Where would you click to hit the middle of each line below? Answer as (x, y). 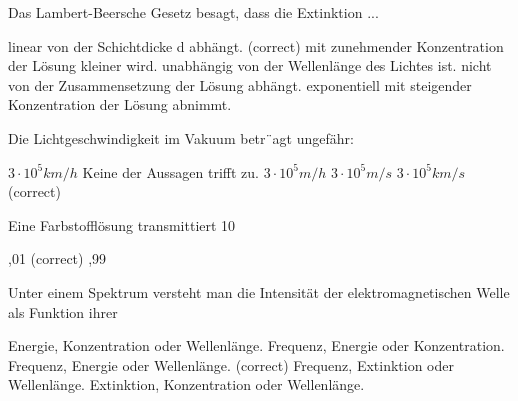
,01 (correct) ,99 (57, 258)
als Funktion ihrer (63, 311)
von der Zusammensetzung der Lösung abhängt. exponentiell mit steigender (240, 84)
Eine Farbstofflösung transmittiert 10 (122, 224)
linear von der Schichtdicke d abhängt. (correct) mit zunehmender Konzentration (256, 45)
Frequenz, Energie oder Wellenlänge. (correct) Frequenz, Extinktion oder (231, 364)
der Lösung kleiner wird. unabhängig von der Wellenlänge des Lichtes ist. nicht (250, 65)
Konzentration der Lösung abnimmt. (120, 104)
